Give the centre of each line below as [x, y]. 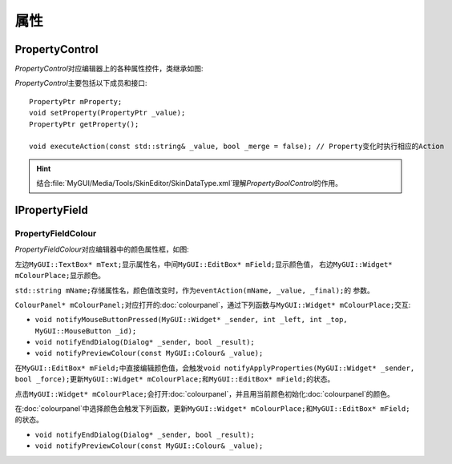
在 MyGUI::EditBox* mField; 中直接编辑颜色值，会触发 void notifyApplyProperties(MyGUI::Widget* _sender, [215, 368]
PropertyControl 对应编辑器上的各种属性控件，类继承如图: [109, 69]
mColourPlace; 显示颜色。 [60, 276]
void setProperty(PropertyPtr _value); [107, 113]
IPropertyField [51, 210]
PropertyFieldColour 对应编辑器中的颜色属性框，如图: [102, 249]
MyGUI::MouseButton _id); [86, 331]
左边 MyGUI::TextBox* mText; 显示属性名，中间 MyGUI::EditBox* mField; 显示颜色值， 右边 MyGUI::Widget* [204, 264]
